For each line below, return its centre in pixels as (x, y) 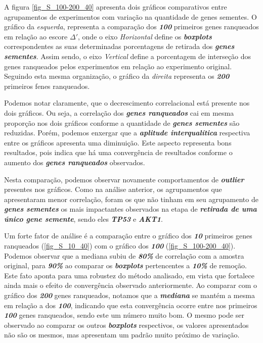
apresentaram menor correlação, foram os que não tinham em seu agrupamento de (131, 199)
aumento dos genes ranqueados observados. (75, 162)
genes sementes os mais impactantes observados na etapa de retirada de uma (130, 209)
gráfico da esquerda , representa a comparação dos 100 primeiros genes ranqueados (131, 27)
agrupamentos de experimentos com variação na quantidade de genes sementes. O (130, 16)
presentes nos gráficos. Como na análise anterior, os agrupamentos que (113, 189)
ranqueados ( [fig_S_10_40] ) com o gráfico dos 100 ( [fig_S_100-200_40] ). (120, 246)
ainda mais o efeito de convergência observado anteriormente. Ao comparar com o (131, 285)
